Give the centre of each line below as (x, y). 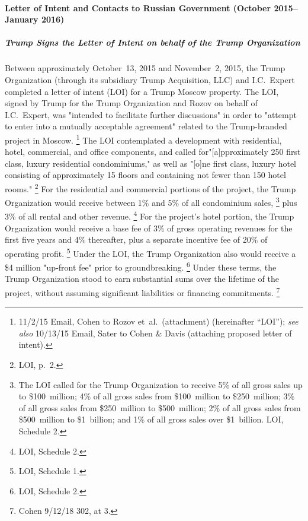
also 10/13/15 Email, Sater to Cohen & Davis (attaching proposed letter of (155, 333)
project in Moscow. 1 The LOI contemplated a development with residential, (143, 139)
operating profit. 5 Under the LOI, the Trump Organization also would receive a (150, 252)
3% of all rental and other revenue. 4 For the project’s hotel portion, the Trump (150, 215)
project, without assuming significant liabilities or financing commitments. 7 (142, 291)
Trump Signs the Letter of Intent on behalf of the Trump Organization (153, 42)
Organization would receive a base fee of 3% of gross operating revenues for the (149, 228)
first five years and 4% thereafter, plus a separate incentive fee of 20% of (136, 239)
